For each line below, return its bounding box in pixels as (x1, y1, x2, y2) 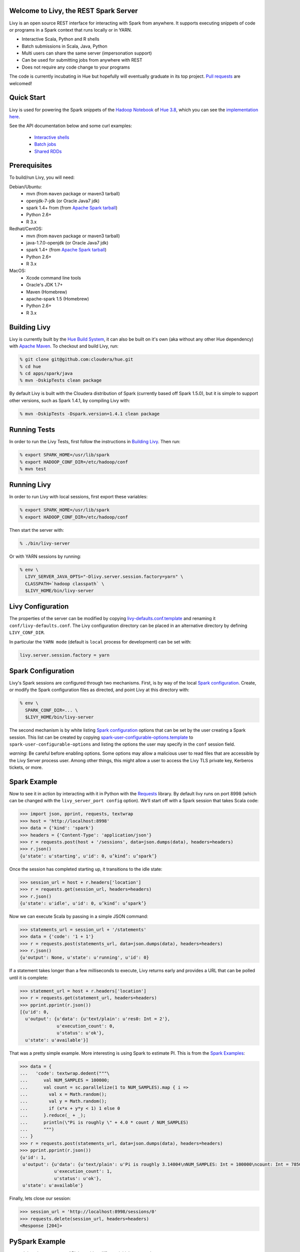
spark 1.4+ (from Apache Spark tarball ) (26, 247, 107, 253)
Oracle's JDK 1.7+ (26, 282, 63, 288)
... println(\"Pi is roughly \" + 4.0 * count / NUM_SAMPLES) (19, 1119, 189, 1125)
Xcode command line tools (26, 274, 81, 280)
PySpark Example (9, 1237, 66, 1246)
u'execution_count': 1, (54, 1168, 112, 1174)
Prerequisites (9, 161, 52, 170)
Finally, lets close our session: (9, 1195, 71, 1201)
